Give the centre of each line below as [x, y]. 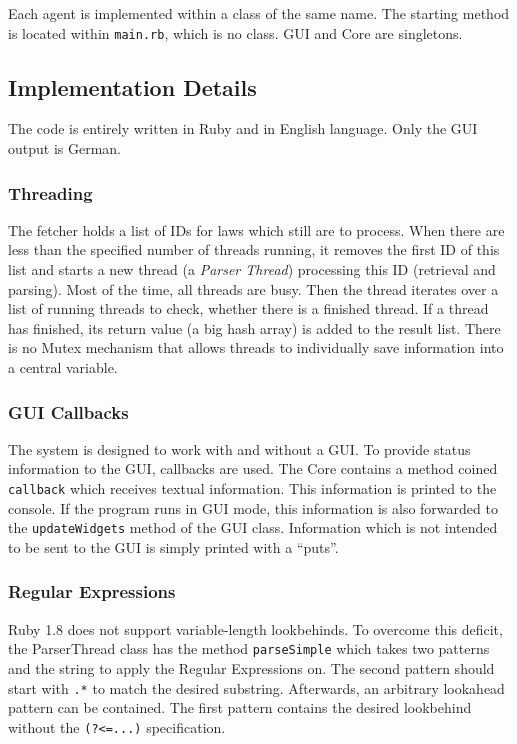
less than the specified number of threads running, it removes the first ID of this [254, 249]
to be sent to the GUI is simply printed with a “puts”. [173, 546]
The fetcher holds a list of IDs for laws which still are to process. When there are [256, 229]
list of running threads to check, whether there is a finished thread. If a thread [248, 308]
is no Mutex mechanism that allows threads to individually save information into [256, 347]
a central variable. [63, 367]
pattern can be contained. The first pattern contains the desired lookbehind [240, 707]
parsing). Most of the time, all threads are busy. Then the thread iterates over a [253, 288]
